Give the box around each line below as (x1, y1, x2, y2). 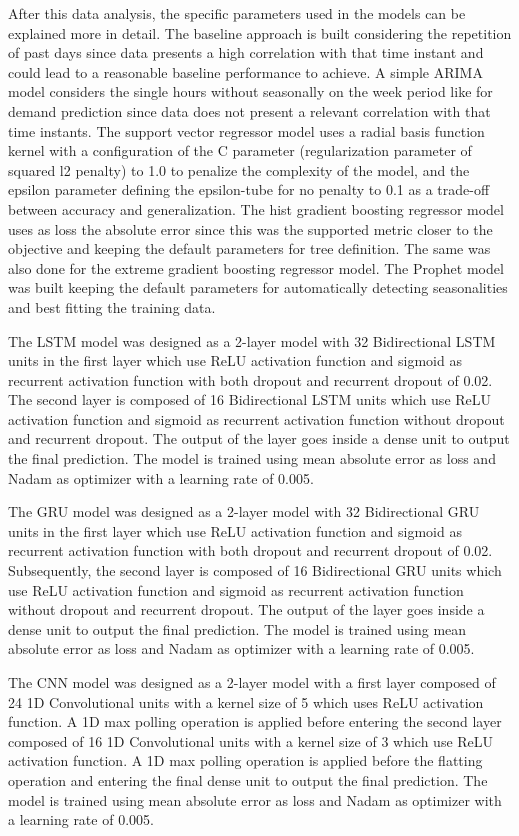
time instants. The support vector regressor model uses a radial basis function (8, 120, 485, 141)
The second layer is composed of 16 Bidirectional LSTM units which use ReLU (8, 389, 492, 410)
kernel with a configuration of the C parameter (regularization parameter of (8, 140, 472, 161)
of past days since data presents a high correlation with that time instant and (8, 42, 484, 63)
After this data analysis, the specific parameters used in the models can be (8, 3, 466, 23)
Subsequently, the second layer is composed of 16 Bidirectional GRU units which (8, 560, 502, 581)
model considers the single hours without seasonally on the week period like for (8, 81, 493, 102)
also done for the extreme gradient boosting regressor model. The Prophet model (8, 257, 504, 278)
